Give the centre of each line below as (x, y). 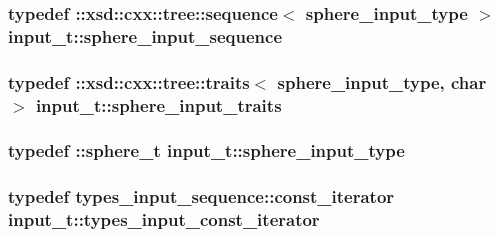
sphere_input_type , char (382, 81)
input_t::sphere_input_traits (158, 104)
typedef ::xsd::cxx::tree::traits (129, 81)
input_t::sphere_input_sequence (145, 35)
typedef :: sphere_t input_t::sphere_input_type (206, 150)
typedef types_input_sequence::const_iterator (201, 196)
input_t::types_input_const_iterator (164, 219)
